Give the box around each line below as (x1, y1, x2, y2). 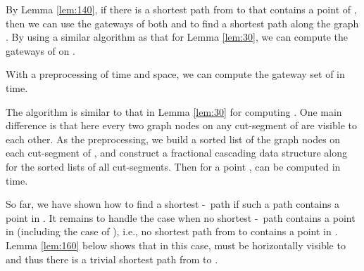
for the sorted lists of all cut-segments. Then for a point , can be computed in (6, 159, 341, 173)
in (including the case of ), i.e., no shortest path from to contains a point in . (6, 224, 338, 239)
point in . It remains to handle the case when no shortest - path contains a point (6, 210, 356, 225)
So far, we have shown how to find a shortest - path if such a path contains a (6, 197, 340, 211)
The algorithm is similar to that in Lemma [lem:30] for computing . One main (6, 104, 342, 119)
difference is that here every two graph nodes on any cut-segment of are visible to (6, 118, 357, 133)
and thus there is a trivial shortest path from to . (6, 251, 218, 266)
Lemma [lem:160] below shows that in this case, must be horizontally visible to (6, 237, 346, 252)
